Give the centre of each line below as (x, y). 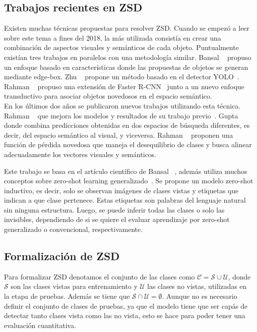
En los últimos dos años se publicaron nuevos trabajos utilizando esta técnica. (122, 105)
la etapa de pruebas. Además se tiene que (67, 296)
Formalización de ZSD (62, 256)
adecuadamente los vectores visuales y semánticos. (80, 154)
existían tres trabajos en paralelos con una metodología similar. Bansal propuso (128, 57)
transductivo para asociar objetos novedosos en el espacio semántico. (108, 96)
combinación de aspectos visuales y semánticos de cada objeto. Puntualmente (122, 47)
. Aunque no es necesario (199, 296)
